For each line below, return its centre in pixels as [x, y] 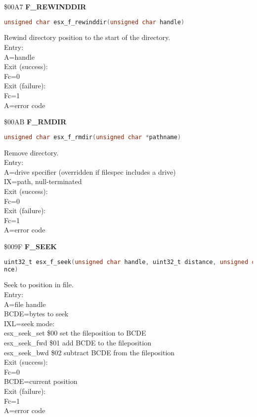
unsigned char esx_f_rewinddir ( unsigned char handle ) [94, 22]
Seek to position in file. [39, 284]
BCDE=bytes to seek [36, 314]
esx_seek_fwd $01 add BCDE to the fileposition [78, 342]
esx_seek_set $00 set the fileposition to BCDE [75, 333]
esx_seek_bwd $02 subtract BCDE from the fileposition [89, 352]
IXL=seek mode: [29, 323]
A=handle [19, 57]
